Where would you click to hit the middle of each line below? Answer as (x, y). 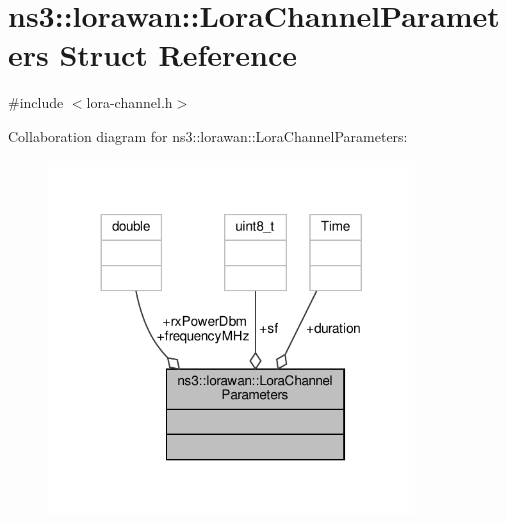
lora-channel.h (129, 102)
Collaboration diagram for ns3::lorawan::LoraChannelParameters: (208, 135)
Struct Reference (178, 54)
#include (36, 102)
